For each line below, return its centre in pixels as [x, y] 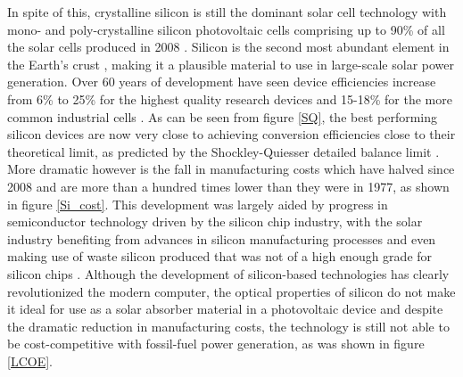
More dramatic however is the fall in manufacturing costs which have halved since [231, 169]
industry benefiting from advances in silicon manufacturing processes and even [222, 238]
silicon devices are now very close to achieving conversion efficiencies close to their [231, 134]
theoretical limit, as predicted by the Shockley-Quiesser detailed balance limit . [223, 151]
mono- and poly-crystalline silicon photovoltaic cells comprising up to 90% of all [226, 29]
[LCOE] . [30, 361]
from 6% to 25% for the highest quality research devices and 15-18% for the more [230, 98]
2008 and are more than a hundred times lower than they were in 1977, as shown [228, 186]
